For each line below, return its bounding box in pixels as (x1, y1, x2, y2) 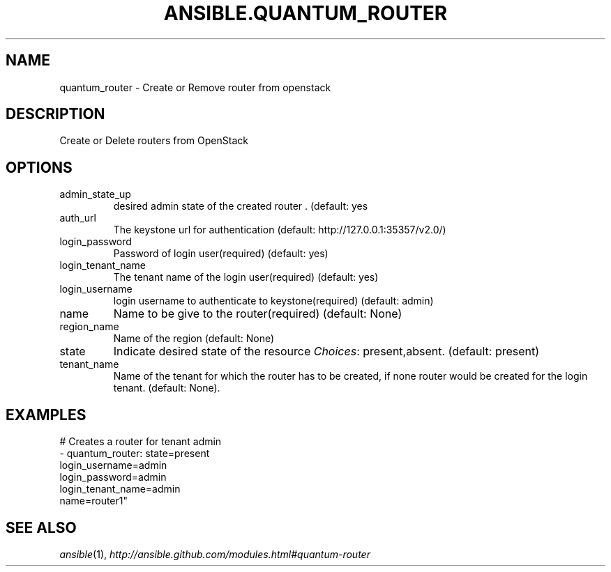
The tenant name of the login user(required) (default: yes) (113, 271, 379, 284)
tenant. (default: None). (113, 382, 220, 394)
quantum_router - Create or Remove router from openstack (59, 81, 331, 93)
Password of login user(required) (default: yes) (113, 247, 329, 260)
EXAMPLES (6, 405, 86, 424)
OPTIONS (6, 158, 73, 176)
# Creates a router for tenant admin (59, 435, 222, 448)
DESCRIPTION (6, 105, 105, 123)
